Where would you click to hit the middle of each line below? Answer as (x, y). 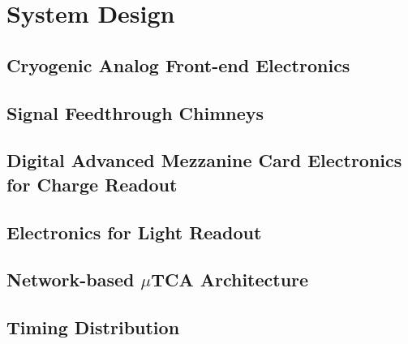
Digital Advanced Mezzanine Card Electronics (204, 160)
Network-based (71, 279)
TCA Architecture (230, 279)
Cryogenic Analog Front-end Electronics (178, 64)
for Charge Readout (92, 184)
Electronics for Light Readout (134, 232)
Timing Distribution (93, 327)
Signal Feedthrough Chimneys (135, 112)
